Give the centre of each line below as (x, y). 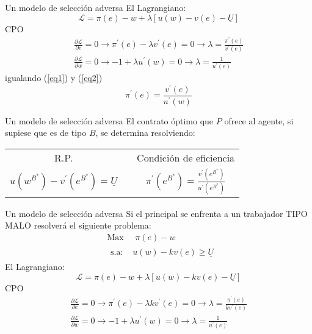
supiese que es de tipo (46, 133)
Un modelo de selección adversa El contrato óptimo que (109, 120)
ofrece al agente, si (259, 120)
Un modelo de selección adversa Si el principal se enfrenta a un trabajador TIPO (156, 213)
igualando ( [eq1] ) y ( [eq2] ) (54, 78)
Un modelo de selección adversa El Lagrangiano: (96, 7)
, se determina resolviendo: (145, 133)
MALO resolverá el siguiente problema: (78, 225)
